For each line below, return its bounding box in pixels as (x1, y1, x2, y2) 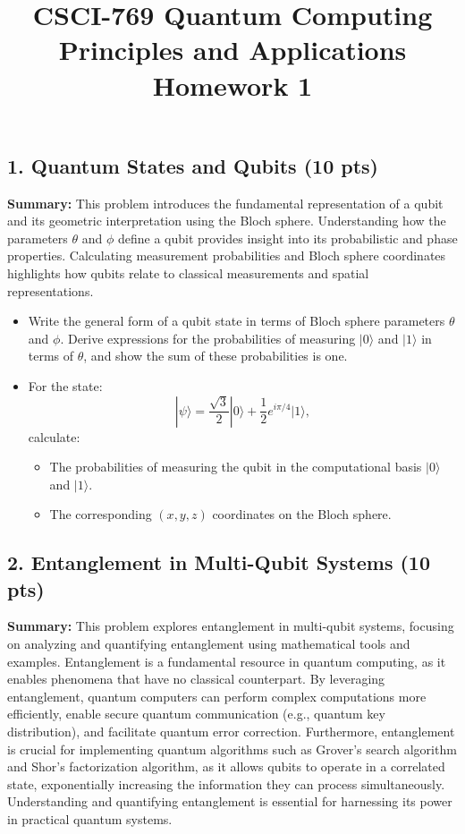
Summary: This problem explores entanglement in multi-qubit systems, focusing (7, 617, 454, 635)
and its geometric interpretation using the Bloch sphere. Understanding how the (7, 211, 446, 230)
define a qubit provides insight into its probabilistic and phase (117, 228, 458, 247)
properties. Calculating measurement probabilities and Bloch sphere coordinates (7, 246, 446, 265)
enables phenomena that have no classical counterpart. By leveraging (7, 669, 385, 688)
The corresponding (49, 505, 152, 523)
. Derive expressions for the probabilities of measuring (60, 328, 356, 347)
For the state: (28, 376, 103, 395)
